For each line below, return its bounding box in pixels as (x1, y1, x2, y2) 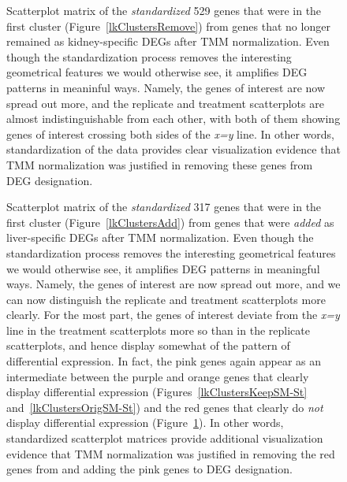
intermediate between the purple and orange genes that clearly (6, 368, 309, 384)
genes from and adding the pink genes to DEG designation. (6, 461, 293, 477)
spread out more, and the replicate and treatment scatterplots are (6, 95, 324, 111)
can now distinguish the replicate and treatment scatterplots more (6, 291, 326, 307)
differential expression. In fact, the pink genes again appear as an (6, 353, 322, 369)
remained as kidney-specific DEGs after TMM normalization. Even (6, 33, 330, 50)
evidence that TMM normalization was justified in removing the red (6, 445, 335, 462)
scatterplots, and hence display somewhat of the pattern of (6, 337, 290, 354)
